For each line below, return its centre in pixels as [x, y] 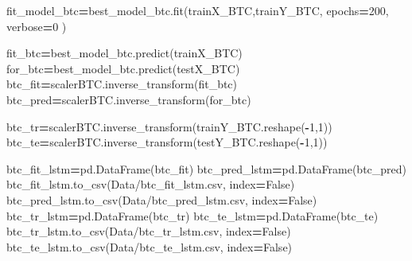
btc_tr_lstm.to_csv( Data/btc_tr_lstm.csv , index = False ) [149, 231]
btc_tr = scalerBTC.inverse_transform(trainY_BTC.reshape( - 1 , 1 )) [169, 126]
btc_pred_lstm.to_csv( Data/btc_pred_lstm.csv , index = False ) [162, 199]
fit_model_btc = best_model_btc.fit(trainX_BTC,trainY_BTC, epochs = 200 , [198, 10]
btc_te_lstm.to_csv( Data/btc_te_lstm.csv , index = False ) [150, 246]
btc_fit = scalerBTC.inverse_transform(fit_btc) [122, 84]
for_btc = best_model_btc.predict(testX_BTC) [123, 68]
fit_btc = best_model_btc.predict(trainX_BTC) [124, 53]
